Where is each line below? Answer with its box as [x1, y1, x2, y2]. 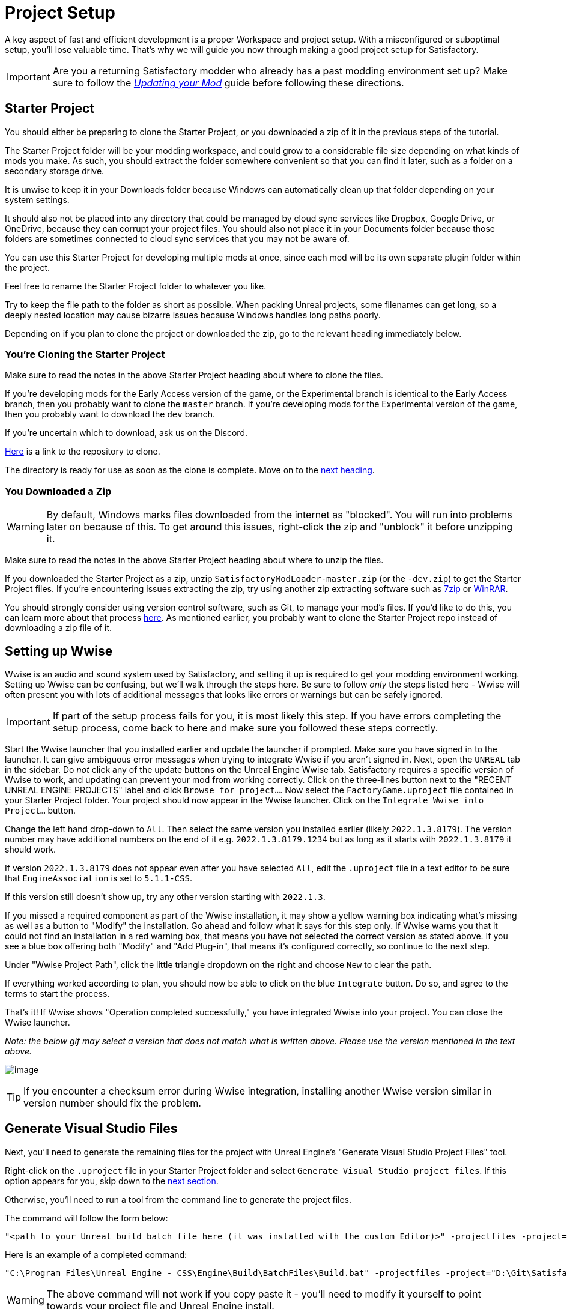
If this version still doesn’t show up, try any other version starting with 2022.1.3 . [5, 891, 326, 902]
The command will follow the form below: [5, 1212, 168, 1223]
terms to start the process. [5, 988, 110, 999]
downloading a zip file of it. [5, 623, 112, 633]
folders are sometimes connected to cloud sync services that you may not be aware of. [5, 233, 350, 244]
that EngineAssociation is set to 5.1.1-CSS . [5, 872, 192, 883]
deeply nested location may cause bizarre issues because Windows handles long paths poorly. [5, 309, 381, 320]
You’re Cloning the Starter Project [5, 348, 165, 360]
